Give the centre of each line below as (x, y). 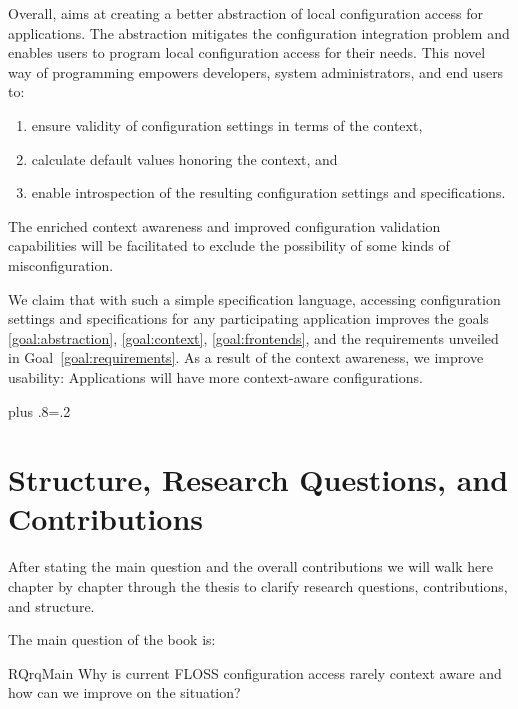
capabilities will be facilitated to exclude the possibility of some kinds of (229, 245)
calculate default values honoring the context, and (184, 158)
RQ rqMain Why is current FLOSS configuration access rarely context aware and (255, 672)
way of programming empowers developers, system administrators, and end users (256, 71)
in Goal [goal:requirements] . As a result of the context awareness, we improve (246, 357)
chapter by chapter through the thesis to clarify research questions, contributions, (258, 586)
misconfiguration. (61, 264)
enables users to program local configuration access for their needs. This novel (247, 52)
